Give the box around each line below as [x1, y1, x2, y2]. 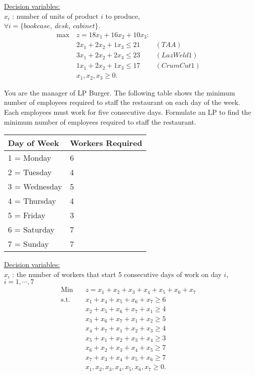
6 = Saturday [8, 224, 55, 235]
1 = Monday [8, 152, 51, 164]
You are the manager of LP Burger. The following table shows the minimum [4, 87, 235, 97]
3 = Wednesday [8, 181, 62, 192]
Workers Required [70, 137, 142, 149]
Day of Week [8, 137, 59, 149]
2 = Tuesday [8, 166, 52, 178]
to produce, [105, 10, 140, 21]
